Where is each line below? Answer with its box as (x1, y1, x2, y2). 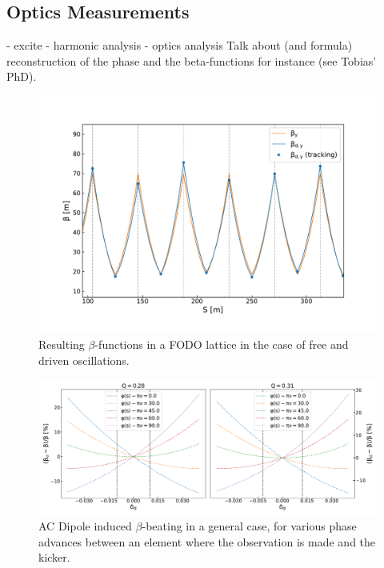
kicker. (38, 549, 70, 566)
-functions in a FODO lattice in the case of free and (94, 336, 349, 353)
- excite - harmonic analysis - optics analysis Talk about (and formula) (6, 37, 353, 54)
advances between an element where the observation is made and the (38, 533, 376, 550)
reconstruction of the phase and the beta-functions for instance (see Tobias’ (6, 52, 377, 69)
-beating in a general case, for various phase (142, 518, 357, 534)
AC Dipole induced (38, 518, 132, 534)
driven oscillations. (38, 351, 130, 368)
